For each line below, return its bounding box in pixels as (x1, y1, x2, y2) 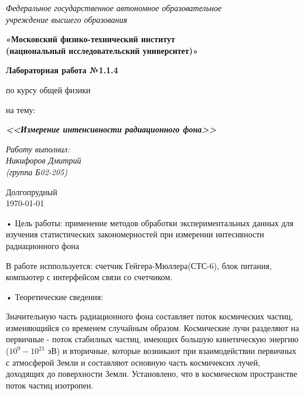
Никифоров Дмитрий (6, 154, 81, 166)
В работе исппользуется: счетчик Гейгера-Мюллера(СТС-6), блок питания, (6, 259, 272, 271)
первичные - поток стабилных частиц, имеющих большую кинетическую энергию (6, 333, 299, 345)
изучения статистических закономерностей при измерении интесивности (6, 228, 264, 240)
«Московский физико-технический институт (6, 33, 175, 45)
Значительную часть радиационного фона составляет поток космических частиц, (6, 310, 293, 322)
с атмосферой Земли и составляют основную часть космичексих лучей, (6, 356, 261, 368)
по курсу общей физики (6, 83, 91, 96)
